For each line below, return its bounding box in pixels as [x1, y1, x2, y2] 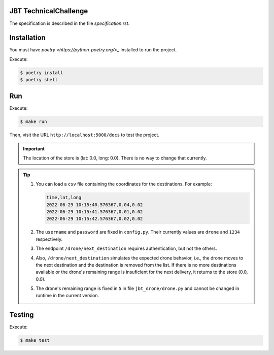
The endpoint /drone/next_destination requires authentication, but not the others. [36, 245, 217, 251]
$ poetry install [20, 70, 63, 76]
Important [23, 146, 45, 152]
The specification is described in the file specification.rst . [9, 20, 130, 26]
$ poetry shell [20, 77, 58, 83]
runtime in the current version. [36, 293, 99, 299]
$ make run [20, 118, 47, 124]
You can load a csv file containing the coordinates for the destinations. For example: [36, 181, 213, 187]
